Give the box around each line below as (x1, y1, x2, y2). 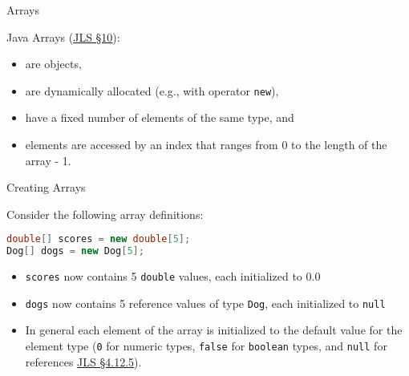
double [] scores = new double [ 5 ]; (6, 233, 191, 245)
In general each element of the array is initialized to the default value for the (25, 321, 403, 338)
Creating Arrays (6, 179, 86, 196)
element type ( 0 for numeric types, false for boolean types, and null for (25, 338, 387, 354)
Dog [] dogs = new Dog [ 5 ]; (6, 245, 144, 257)
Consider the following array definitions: (6, 205, 204, 222)
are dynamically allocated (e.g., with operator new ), (25, 82, 279, 99)
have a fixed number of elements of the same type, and (25, 109, 294, 126)
